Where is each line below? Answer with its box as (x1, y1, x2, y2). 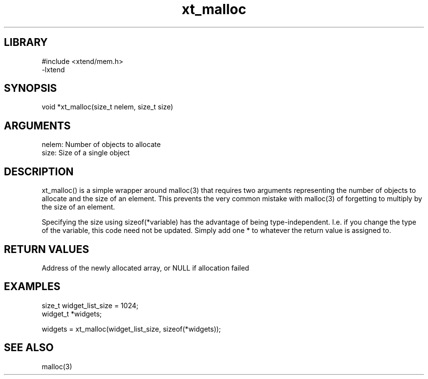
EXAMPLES (4, 280, 61, 293)
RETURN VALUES (4, 243, 89, 255)
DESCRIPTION (4, 165, 74, 178)
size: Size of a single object (42, 148, 130, 157)
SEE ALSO (4, 341, 54, 354)
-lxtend (42, 65, 65, 74)
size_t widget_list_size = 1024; (42, 301, 139, 310)
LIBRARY (4, 36, 48, 49)
